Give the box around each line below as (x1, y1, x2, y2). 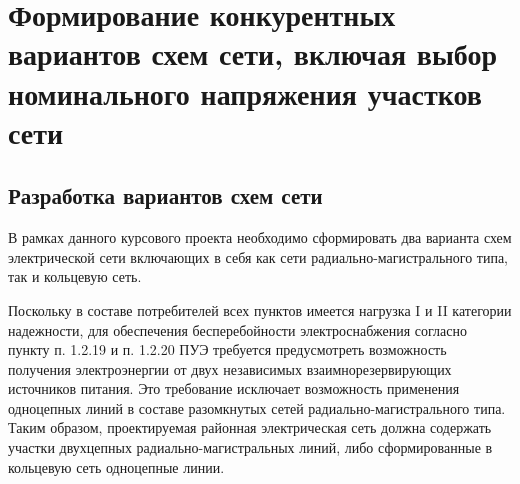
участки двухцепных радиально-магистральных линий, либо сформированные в (8, 437, 493, 458)
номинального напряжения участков (8, 72, 482, 113)
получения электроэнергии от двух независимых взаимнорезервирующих (8, 358, 452, 379)
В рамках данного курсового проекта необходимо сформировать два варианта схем (8, 227, 512, 248)
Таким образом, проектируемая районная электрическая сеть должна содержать (8, 417, 492, 438)
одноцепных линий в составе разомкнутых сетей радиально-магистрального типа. (8, 397, 506, 418)
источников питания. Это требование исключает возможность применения (8, 378, 460, 399)
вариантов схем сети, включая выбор (8, 33, 497, 74)
